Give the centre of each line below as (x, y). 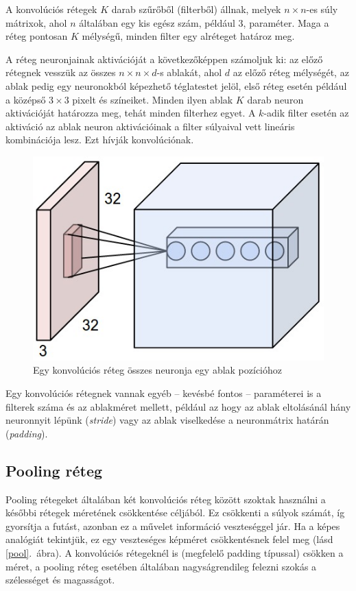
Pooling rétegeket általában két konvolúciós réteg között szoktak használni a (166, 499)
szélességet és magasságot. (60, 580)
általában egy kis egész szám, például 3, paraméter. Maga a (204, 22)
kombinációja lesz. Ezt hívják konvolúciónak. (100, 140)
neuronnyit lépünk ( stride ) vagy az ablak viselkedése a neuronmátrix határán (167, 420)
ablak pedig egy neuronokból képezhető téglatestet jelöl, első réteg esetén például (176, 85)
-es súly (322, 9)
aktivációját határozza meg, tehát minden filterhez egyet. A (131, 113)
